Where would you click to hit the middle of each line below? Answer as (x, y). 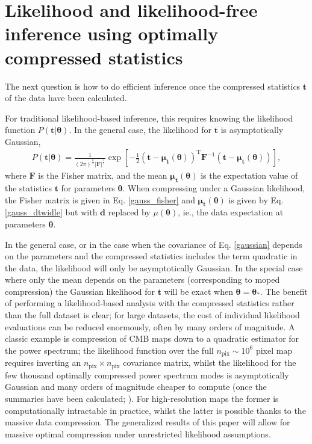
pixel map (274, 350)
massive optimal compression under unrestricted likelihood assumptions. (138, 433)
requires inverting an (43, 362)
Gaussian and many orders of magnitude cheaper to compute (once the (136, 387)
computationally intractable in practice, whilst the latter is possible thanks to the (155, 410)
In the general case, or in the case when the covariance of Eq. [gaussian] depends (154, 244)
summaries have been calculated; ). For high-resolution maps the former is (142, 398)
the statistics (28, 187)
